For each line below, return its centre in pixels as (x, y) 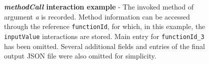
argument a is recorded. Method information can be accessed (97, 16)
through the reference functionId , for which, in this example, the (105, 26)
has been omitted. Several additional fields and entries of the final (104, 46)
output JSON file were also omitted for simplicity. (80, 56)
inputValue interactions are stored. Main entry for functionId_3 (104, 36)
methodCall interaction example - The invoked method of (99, 6)
